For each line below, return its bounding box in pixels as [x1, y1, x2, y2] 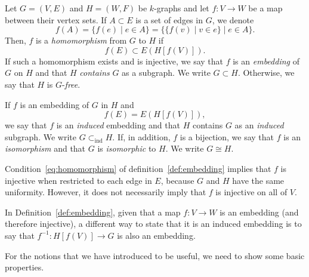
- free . [61, 78, 81, 90]
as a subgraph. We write [122, 66, 211, 79]
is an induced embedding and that [56, 119, 180, 131]
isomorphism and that [5, 142, 86, 155]
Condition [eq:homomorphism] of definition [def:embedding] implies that [5, 162, 271, 174]
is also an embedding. [117, 229, 196, 241]
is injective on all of [215, 186, 288, 198]
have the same [232, 174, 285, 186]
